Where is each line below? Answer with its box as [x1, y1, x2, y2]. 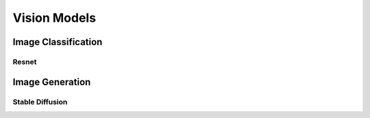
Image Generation [12, 76, 91, 88]
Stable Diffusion [12, 97, 68, 106]
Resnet [12, 57, 37, 66]
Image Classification [12, 36, 103, 48]
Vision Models [12, 10, 96, 25]
